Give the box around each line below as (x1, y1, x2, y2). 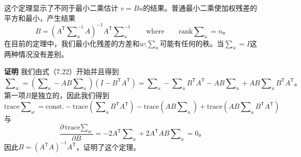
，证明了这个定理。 (76, 141, 141, 152)
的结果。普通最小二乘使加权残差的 (143, 3, 257, 13)
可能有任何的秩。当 (159, 38, 224, 48)
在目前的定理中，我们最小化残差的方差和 (4, 38, 140, 48)
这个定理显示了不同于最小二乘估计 (4, 3, 118, 13)
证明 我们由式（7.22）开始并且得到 (4, 66, 119, 77)
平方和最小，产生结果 (4, 12, 75, 23)
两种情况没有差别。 (4, 49, 68, 59)
